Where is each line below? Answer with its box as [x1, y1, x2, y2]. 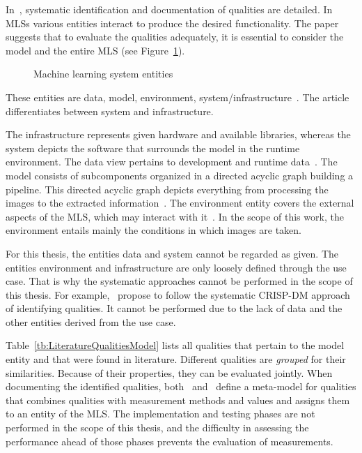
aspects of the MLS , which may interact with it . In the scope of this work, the [6, 209, 344, 223]
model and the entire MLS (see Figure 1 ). [6, 43, 185, 57]
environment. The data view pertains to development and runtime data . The [6, 154, 338, 169]
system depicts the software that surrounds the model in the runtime [6, 140, 300, 155]
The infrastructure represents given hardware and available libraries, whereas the [6, 127, 351, 142]
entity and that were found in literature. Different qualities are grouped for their [6, 352, 346, 366]
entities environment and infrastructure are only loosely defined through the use [6, 260, 347, 274]
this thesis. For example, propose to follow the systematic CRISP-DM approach [6, 287, 350, 302]
